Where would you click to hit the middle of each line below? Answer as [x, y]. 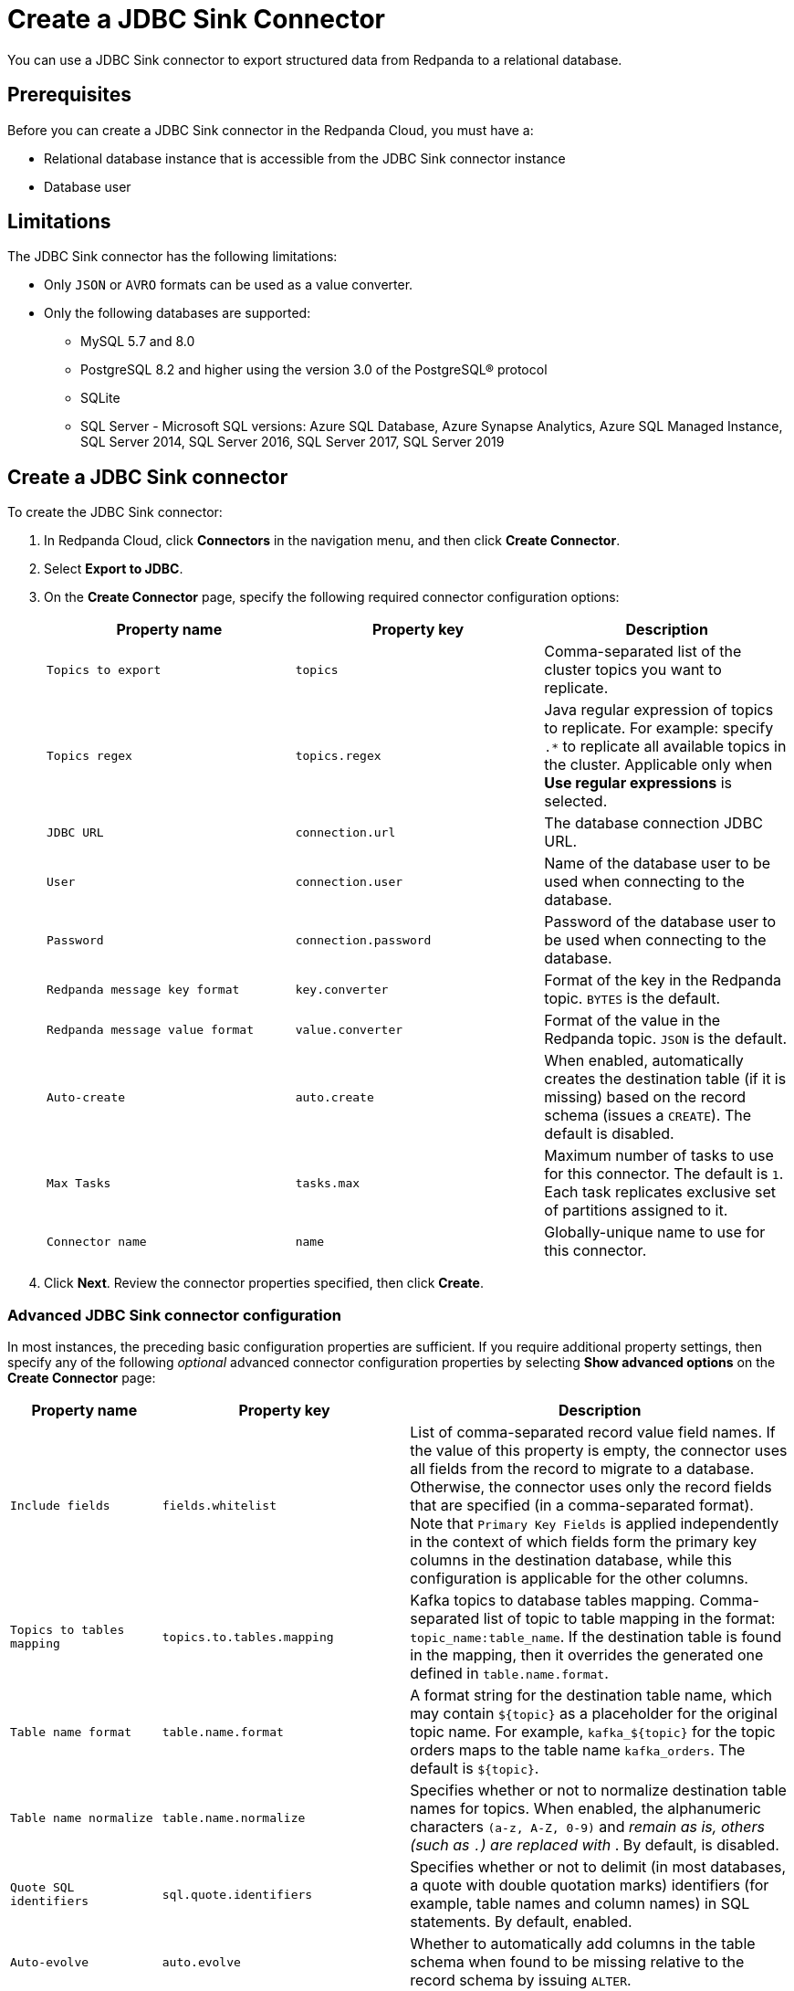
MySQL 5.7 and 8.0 [138, 342]
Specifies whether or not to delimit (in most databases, [598, 1867]
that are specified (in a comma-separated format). [582, 1506]
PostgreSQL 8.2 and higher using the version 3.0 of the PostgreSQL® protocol [314, 370]
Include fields [60, 1505]
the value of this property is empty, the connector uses [599, 1451]
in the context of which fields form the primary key [584, 1542]
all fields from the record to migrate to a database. [582, 1469]
